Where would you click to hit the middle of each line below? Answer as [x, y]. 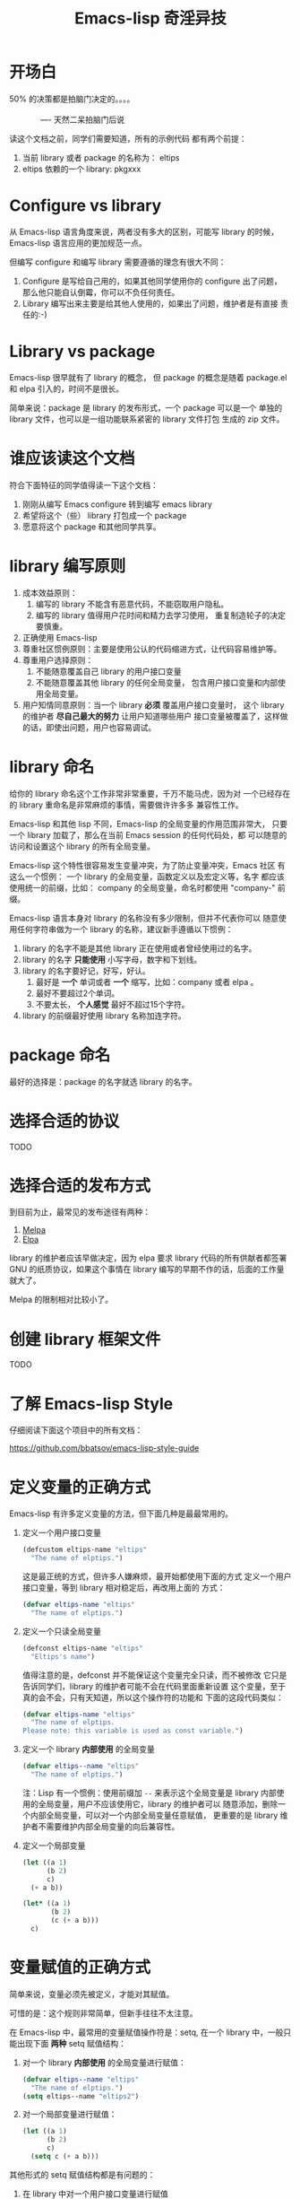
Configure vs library [86, 206]
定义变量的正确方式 [80, 1487]
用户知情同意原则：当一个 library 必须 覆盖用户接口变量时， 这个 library [153, 704]
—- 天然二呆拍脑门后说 [82, 119]
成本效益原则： [50, 592]
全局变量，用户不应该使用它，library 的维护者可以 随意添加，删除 [158, 1803]
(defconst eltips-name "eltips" [82, 1648]
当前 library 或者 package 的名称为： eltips [101, 157]
